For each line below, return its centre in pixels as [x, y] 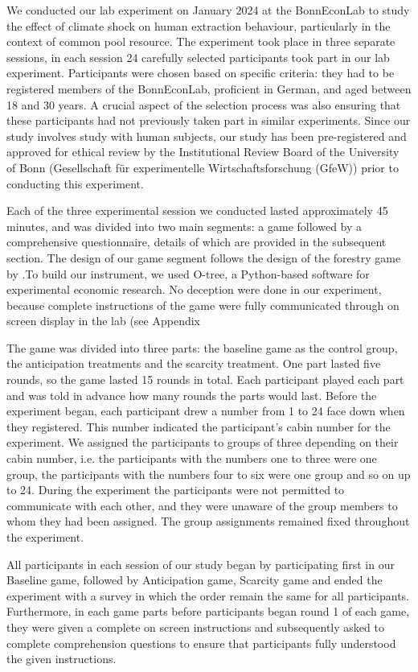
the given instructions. [61, 659]
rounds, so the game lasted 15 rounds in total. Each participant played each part [205, 379]
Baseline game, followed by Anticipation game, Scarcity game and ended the [195, 580]
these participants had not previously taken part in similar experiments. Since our [209, 120]
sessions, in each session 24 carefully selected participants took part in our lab [198, 57]
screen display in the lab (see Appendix [103, 321]
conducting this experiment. [75, 183]
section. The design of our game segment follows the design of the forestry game [204, 257]
